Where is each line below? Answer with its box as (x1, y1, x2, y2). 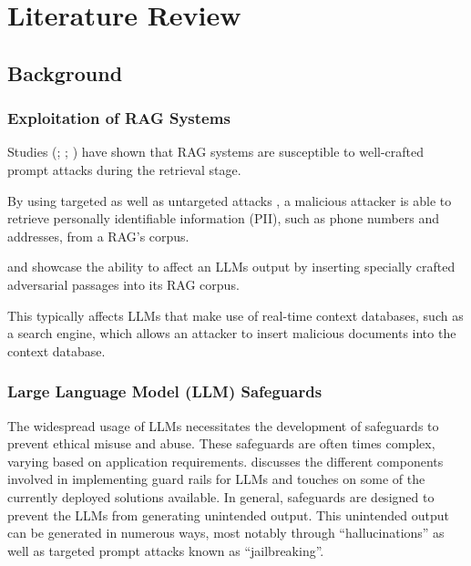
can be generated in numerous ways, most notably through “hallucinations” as (7, 523, 445, 542)
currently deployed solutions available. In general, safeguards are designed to (7, 487, 435, 506)
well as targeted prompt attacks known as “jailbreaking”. (7, 540, 324, 560)
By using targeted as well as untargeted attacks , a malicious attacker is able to (7, 190, 452, 210)
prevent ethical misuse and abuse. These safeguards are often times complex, (7, 434, 435, 453)
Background (7, 58, 123, 87)
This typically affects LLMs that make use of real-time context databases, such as (7, 305, 464, 324)
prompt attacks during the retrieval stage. (7, 160, 241, 179)
